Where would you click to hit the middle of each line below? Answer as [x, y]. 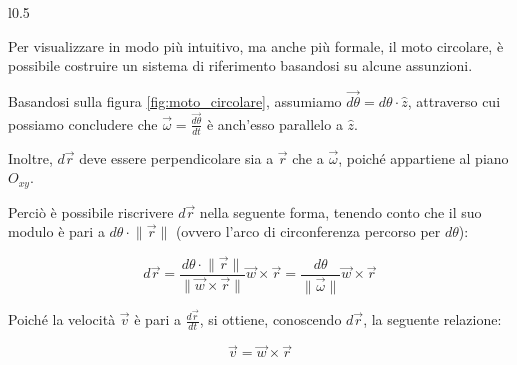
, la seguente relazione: [432, 319]
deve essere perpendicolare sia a [176, 157]
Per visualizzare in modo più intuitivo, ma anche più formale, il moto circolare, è [256, 45]
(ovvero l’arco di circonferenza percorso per [308, 231]
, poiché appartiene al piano [423, 157]
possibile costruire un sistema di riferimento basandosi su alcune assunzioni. [240, 65]
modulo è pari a [56, 231]
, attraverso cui [454, 101]
